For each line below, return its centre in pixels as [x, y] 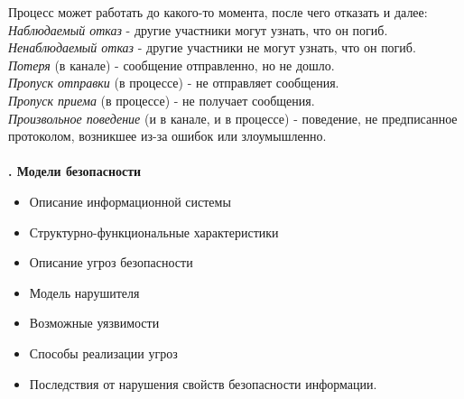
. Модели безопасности [75, 171]
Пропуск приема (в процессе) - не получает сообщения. [162, 100]
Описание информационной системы [130, 201]
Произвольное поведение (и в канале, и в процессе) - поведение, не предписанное [233, 118]
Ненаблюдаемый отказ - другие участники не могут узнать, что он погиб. [212, 47]
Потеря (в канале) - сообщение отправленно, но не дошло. [172, 65]
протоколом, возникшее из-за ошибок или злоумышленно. [167, 136]
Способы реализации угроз [103, 353]
